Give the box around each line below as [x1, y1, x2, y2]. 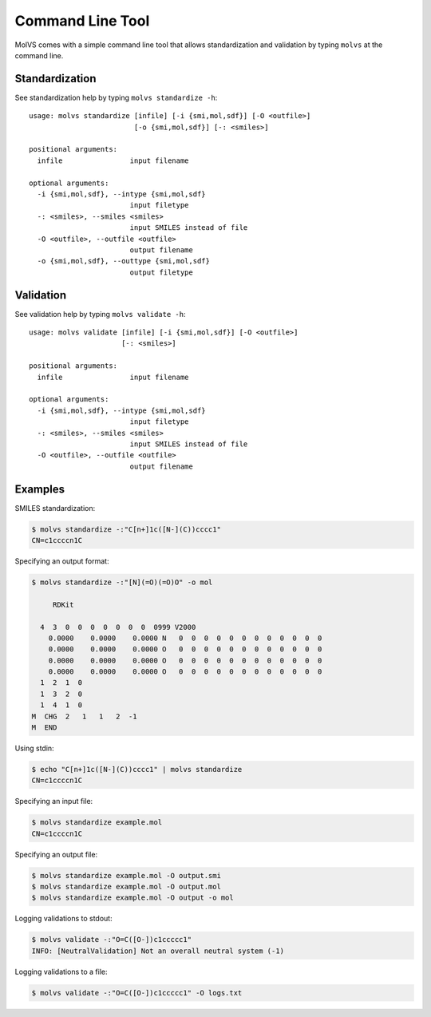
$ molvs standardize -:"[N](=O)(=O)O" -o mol [31, 577, 213, 587]
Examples [14, 482, 65, 496]
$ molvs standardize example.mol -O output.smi [31, 871, 221, 880]
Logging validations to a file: [14, 967, 108, 976]
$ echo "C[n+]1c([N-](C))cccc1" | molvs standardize [31, 765, 243, 774]
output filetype [129, 267, 193, 277]
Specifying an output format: [14, 556, 109, 566]
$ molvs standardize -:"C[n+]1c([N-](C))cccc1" [31, 524, 221, 534]
